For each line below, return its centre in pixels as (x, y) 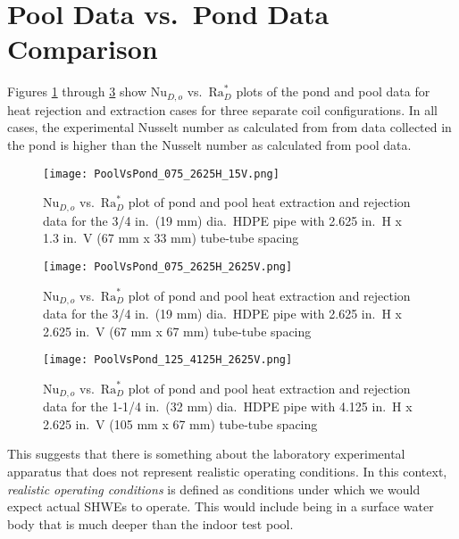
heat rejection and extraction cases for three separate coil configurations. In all (222, 109)
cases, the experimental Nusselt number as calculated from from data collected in (229, 127)
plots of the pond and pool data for (333, 91)
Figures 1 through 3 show (77, 91)
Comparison (83, 49)
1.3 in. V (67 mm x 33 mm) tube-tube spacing (171, 238)
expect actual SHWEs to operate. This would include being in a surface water (221, 506)
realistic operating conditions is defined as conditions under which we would (214, 489)
